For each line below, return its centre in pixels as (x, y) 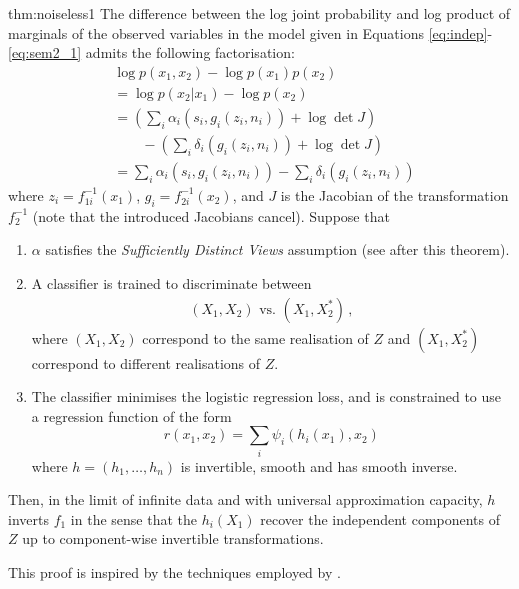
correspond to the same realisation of (255, 337)
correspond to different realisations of (146, 362)
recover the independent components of (380, 518)
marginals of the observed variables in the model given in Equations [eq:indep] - (250, 32)
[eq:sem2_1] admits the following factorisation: (151, 52)
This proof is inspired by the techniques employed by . (174, 572)
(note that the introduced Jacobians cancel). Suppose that (211, 215)
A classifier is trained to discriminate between (171, 282)
